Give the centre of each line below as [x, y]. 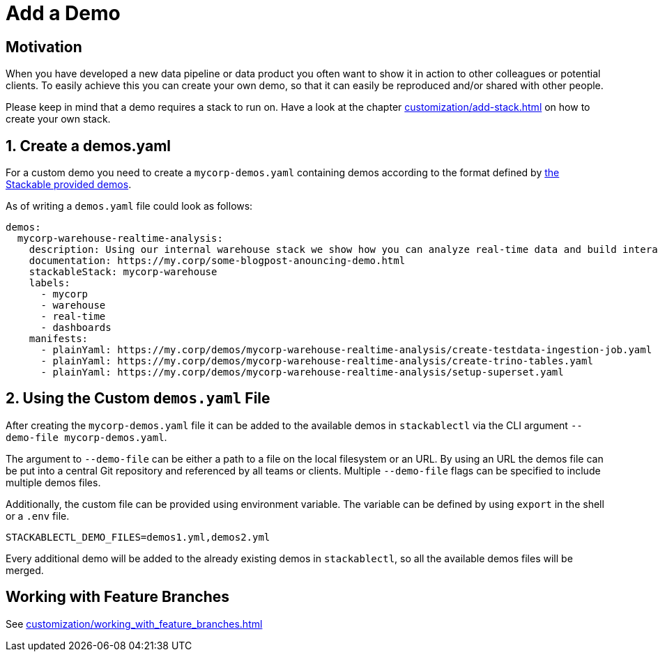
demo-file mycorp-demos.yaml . [86, 437]
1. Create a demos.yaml [89, 146]
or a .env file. [38, 516]
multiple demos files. [53, 482]
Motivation [44, 47]
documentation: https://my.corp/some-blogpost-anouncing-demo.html [217, 261]
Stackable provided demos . [69, 185]
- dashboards [76, 328]
